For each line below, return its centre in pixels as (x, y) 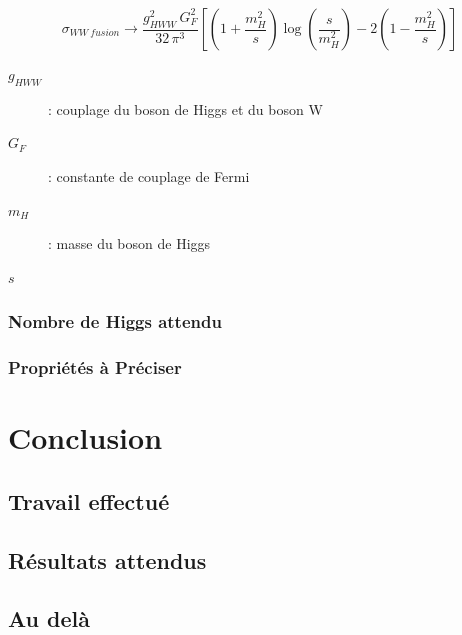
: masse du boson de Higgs (129, 243)
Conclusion (85, 437)
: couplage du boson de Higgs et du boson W (185, 108)
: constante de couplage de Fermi (149, 175)
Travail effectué (89, 500)
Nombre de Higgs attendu (115, 321)
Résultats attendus (107, 559)
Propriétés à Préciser (95, 367)
